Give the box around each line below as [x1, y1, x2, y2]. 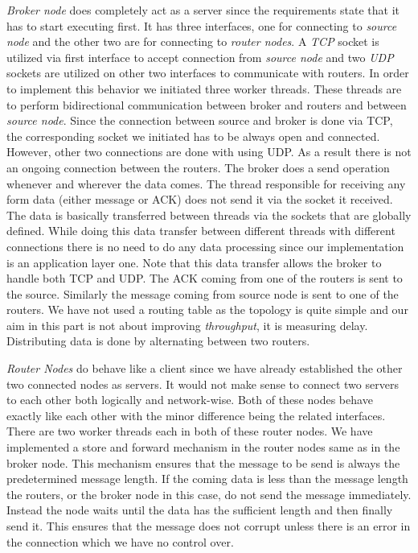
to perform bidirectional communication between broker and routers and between [6, 96, 407, 113]
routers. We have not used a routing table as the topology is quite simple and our [6, 301, 408, 318]
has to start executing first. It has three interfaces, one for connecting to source [6, 17, 397, 34]
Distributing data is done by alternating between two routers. [6, 332, 310, 349]
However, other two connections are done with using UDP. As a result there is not [6, 143, 412, 160]
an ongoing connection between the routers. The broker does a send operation [6, 159, 390, 175]
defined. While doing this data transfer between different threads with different [6, 222, 395, 239]
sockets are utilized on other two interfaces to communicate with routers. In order [6, 64, 409, 81]
